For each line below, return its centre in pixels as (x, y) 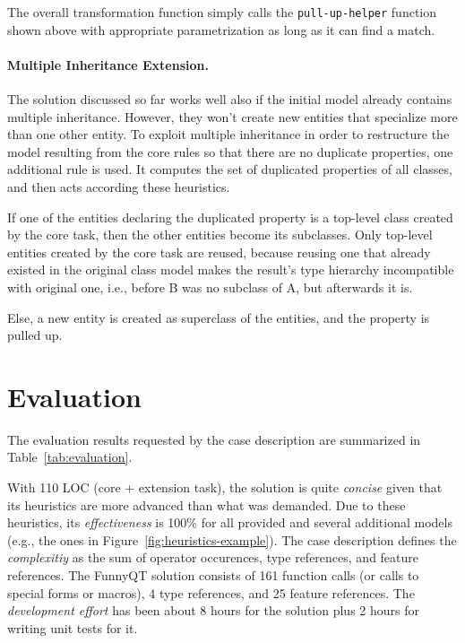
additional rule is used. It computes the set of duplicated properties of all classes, (230, 169)
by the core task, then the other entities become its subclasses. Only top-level (220, 235)
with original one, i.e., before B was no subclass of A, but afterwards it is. (210, 287)
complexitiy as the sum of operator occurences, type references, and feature (213, 557)
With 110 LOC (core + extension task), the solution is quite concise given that (225, 487)
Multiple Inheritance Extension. (108, 64)
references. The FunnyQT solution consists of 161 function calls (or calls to (213, 575)
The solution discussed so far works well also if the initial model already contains (230, 99)
